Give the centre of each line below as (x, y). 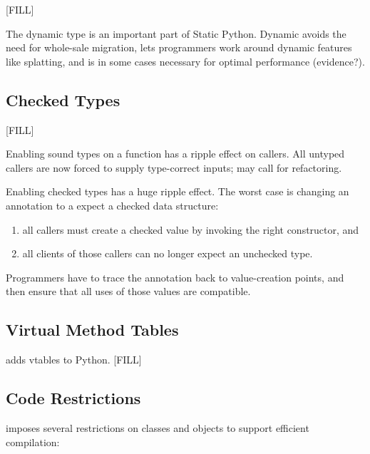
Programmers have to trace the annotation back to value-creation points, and (175, 277)
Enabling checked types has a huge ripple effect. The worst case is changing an (178, 191)
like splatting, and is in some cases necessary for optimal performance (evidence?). (185, 61)
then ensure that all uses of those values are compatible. (128, 291)
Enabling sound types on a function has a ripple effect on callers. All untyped (175, 154)
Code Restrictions (73, 398)
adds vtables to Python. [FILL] (74, 360)
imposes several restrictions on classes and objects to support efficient (158, 427)
